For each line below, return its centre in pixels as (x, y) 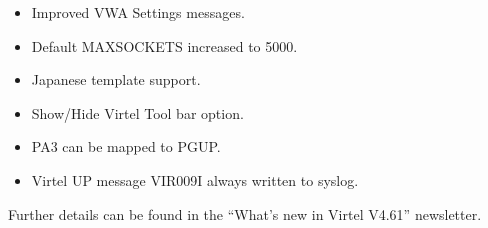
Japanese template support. (116, 79)
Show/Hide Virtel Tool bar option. (137, 112)
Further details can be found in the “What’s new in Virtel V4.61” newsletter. (245, 213)
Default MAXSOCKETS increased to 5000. (164, 45)
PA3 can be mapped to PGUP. (126, 146)
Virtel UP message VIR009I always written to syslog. (195, 179)
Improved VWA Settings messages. (138, 12)
